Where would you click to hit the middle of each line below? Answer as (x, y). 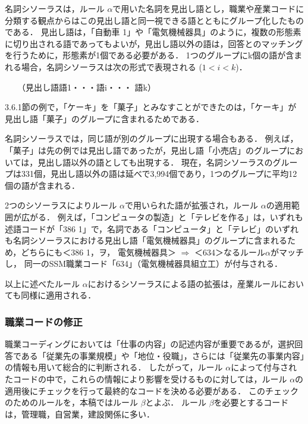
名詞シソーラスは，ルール (55, 8)
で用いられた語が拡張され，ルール (192, 205)
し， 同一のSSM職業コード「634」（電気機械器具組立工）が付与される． (144, 264)
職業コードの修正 (44, 321)
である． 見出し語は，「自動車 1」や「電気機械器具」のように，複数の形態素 (153, 32)
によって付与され (264, 367)
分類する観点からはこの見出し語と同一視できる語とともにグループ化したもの (154, 20)
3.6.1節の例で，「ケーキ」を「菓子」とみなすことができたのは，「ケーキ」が (151, 107)
